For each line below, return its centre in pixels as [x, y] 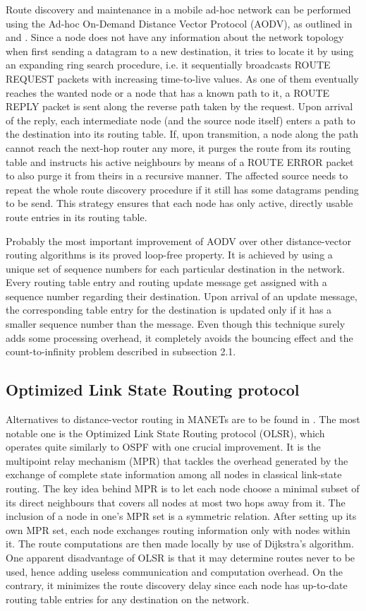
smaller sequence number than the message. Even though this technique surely [176, 324]
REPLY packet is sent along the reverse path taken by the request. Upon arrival [179, 106]
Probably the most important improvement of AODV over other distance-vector [178, 241]
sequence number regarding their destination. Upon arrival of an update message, [182, 296]
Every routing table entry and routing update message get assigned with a [166, 282]
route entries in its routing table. [77, 216]
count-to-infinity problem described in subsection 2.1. [121, 351]
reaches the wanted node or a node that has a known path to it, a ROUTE [168, 92]
